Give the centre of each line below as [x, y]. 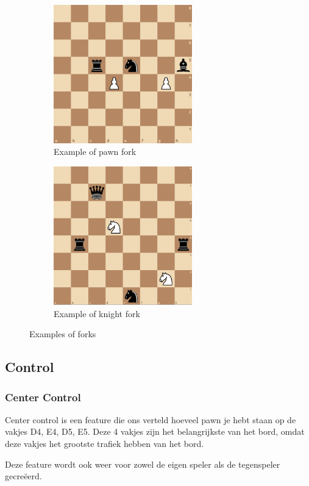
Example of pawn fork [95, 152]
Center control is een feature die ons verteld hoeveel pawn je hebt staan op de [151, 419]
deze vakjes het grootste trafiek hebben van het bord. [105, 444]
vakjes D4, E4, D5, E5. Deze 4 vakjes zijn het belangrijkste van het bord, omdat [155, 431]
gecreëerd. [23, 476]
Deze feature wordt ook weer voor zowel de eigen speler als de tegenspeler [143, 464]
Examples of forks [63, 334]
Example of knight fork [97, 313]
